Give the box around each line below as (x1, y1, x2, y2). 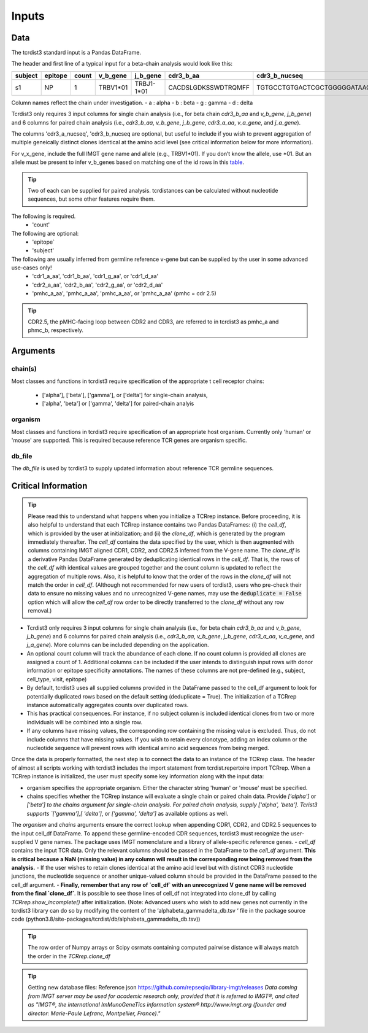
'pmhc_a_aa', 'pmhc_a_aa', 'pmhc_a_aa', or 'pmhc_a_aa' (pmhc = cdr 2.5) (32, 290, 217, 297)
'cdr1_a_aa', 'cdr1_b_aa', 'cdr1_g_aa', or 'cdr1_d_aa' (32, 273, 159, 280)
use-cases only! (11, 264, 52, 271)
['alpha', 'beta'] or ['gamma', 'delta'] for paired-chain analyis (42, 400, 194, 408)
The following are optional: (11, 230, 79, 237)
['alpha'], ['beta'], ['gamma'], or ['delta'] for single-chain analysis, (42, 391, 208, 398)
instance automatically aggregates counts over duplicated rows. (26, 702, 189, 709)
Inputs (11, 9, 45, 23)
